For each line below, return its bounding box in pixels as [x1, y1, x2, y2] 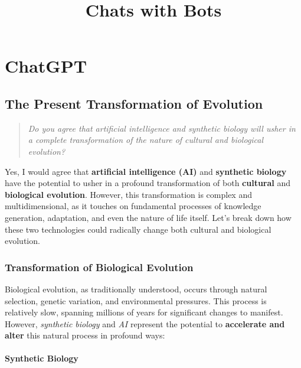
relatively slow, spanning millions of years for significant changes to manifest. [5, 306, 283, 318]
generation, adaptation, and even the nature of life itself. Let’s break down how [5, 211, 292, 223]
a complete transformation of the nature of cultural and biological [28, 133, 264, 146]
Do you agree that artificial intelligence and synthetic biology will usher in [28, 122, 296, 134]
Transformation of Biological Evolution [5, 259, 194, 274]
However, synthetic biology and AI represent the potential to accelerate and [5, 317, 285, 330]
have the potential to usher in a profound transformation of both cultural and [5, 177, 291, 189]
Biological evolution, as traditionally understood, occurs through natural [5, 282, 267, 295]
